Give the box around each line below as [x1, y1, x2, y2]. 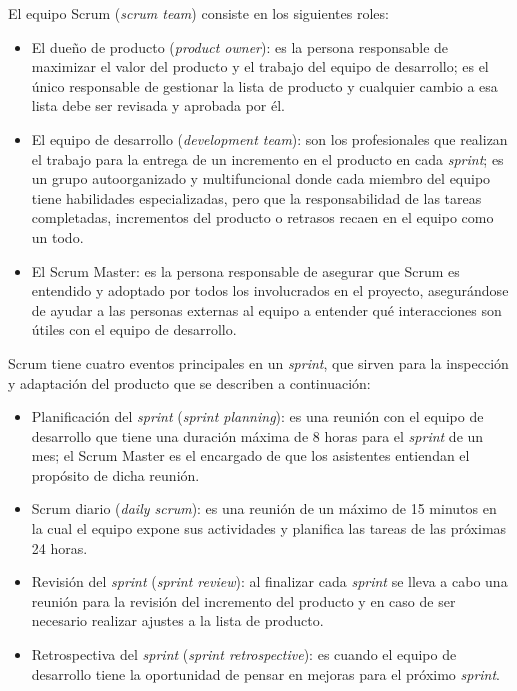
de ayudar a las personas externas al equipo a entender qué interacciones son [31, 299, 502, 320]
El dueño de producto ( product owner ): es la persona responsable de [31, 36, 449, 57]
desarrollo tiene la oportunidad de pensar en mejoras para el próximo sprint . [31, 663, 501, 684]
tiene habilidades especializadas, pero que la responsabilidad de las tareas [31, 187, 482, 208]
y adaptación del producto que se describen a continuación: [8, 372, 371, 393]
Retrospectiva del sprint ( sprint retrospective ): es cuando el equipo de [31, 644, 457, 665]
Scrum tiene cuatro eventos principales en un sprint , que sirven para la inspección [8, 352, 509, 373]
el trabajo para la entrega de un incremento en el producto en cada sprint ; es [31, 148, 504, 169]
